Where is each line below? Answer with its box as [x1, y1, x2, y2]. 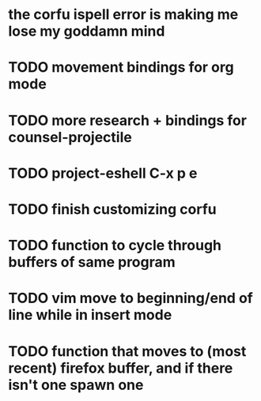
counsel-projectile [8, 128, 132, 146]
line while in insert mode [8, 306, 172, 324]
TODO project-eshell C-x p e [8, 164, 198, 182]
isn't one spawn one [8, 376, 144, 394]
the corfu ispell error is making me [8, 6, 239, 24]
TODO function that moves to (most [8, 342, 247, 360]
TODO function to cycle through [8, 237, 222, 254]
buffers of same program [8, 253, 176, 272]
